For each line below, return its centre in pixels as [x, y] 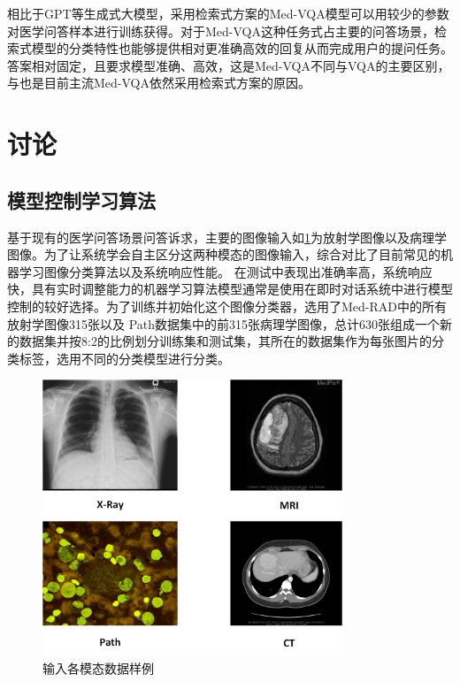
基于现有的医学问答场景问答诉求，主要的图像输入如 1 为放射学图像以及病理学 [227, 237]
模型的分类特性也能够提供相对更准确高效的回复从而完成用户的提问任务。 [242, 48]
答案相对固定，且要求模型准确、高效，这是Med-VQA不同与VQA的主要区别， [229, 65]
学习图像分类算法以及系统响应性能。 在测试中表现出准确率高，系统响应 [226, 271]
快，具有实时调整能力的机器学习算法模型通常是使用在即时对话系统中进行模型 [230, 289]
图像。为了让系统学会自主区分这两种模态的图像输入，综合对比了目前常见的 [224, 254]
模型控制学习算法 [81, 199]
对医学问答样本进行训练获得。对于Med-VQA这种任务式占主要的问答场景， [221, 31]
